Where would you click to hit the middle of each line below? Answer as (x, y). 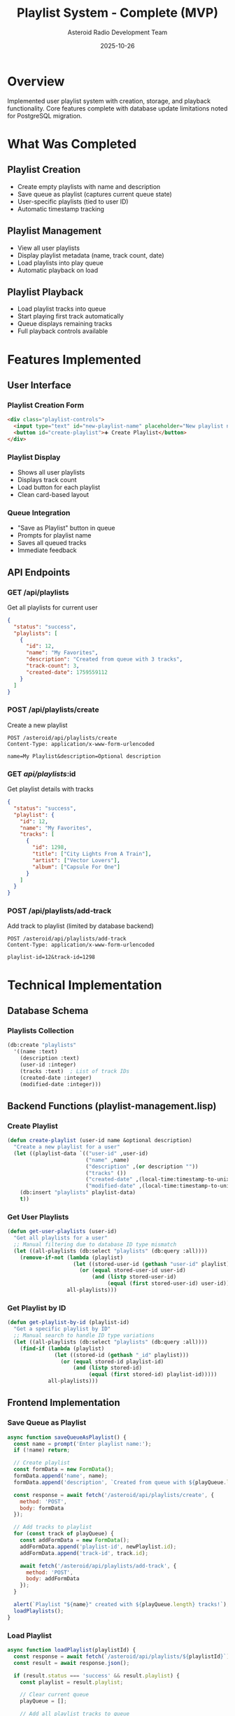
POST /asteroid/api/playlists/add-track (67, 939)
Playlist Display (34, 457)
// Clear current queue (55, 1695)
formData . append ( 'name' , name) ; (61, 1476)
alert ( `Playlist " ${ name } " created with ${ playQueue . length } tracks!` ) (120, 1605)
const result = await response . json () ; (72, 1663)
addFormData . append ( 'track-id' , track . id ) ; (84, 1553)
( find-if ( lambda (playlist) (62, 1349)
